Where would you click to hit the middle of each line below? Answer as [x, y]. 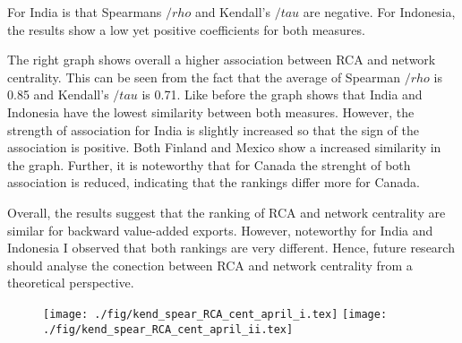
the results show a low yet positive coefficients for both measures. [186, 29]
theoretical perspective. [71, 283]
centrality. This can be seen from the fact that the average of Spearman [204, 77]
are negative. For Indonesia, [379, 12]
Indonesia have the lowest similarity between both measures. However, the [211, 111]
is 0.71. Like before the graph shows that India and [282, 94]
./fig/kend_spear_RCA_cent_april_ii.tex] [168, 329]
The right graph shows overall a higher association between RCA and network [222, 60]
